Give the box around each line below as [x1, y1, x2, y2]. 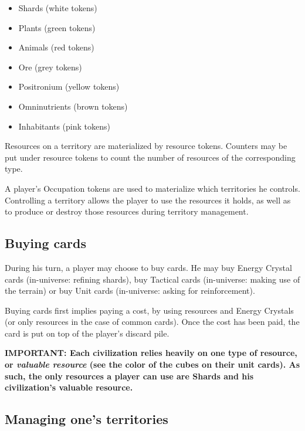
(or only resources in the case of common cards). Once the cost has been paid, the [5, 315, 300, 328]
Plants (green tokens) [18, 21, 96, 33]
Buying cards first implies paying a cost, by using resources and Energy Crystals [5, 304, 294, 316]
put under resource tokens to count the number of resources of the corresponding [5, 151, 296, 163]
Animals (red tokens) [18, 41, 94, 53]
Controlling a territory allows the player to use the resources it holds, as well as [5, 194, 291, 206]
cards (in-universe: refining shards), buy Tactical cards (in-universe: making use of [5, 273, 300, 285]
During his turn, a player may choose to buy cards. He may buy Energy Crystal [5, 261, 292, 273]
